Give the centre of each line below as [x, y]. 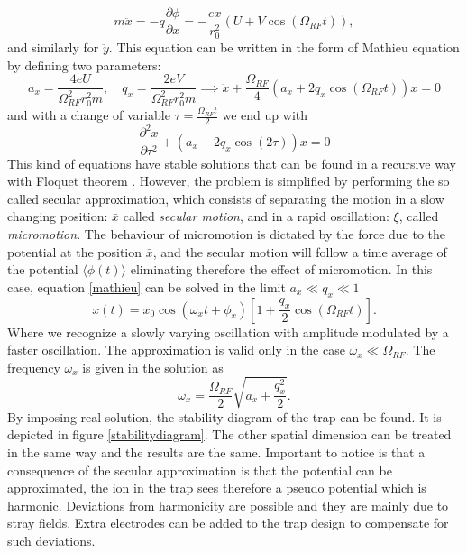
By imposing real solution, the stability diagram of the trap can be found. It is [224, 416]
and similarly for [53, 47]
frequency [34, 367]
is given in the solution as [153, 367]
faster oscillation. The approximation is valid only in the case [176, 350]
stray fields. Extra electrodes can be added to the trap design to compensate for [228, 523]
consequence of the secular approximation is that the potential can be [200, 470]
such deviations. [51, 540]
